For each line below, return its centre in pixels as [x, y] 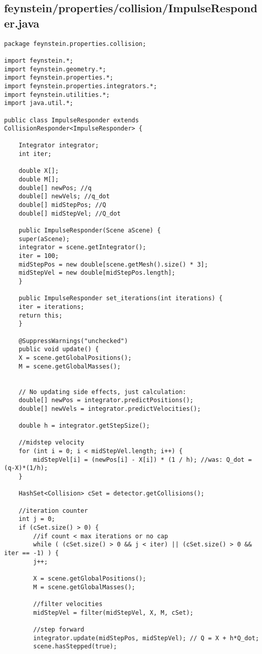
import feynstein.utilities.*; [57, 95]
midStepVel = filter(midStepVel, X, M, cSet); [113, 612]
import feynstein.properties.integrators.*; [81, 86]
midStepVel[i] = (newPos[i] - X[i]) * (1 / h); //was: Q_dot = [142, 460]
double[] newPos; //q [55, 188]
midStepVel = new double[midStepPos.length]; [97, 273]
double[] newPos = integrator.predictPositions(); [106, 400]
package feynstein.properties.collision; [75, 44]
